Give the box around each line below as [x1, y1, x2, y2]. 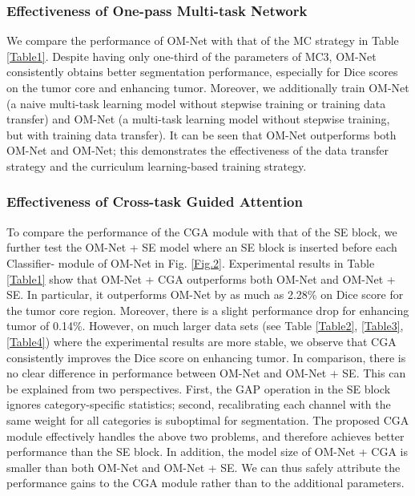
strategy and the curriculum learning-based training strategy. [6, 157, 307, 174]
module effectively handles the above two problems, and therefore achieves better [6, 427, 405, 444]
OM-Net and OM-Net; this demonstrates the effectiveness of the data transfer [6, 142, 389, 159]
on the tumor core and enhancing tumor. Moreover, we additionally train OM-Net [6, 79, 409, 95]
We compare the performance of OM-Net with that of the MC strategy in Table [6, 32, 399, 49]
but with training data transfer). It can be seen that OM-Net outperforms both [6, 126, 397, 143]
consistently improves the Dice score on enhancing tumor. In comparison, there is [6, 349, 406, 365]
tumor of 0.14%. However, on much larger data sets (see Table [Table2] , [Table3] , [6, 317, 404, 334]
